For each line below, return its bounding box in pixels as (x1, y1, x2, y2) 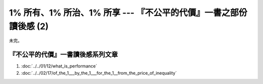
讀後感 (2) (9, 21, 49, 32)
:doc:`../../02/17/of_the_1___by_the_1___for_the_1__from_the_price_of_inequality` (21, 70, 177, 76)
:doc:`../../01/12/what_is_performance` (21, 63, 97, 69)
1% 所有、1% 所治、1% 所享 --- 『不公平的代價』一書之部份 (9, 7, 247, 18)
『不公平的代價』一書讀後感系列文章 (9, 50, 118, 59)
